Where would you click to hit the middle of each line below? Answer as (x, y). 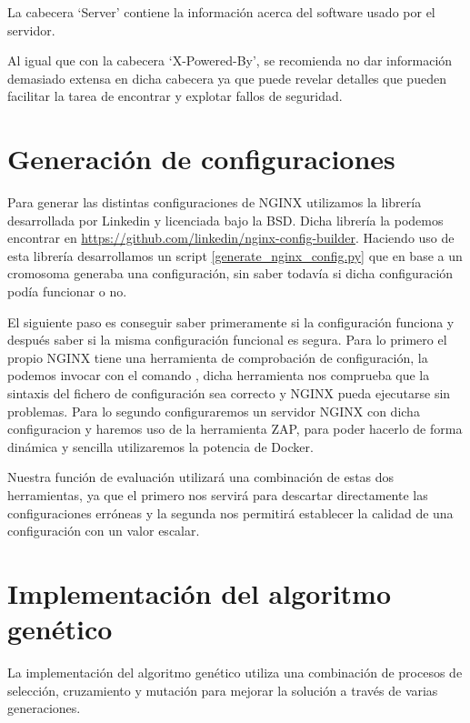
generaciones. (44, 708)
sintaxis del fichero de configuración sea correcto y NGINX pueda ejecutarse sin (229, 393)
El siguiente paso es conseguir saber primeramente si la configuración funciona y (231, 321)
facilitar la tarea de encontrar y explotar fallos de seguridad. (175, 96)
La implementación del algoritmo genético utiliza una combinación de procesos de (235, 673)
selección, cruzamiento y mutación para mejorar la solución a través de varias (223, 690)
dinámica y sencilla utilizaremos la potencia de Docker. (160, 446)
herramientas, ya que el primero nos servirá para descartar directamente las (218, 495)
